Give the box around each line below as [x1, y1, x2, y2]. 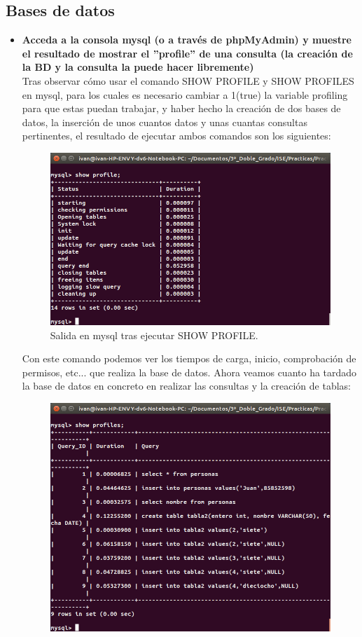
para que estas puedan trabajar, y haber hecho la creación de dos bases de [22, 101, 341, 116]
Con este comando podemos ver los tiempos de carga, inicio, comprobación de [22, 351, 356, 366]
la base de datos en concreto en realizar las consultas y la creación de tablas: [22, 378, 351, 393]
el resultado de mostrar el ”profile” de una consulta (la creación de [22, 46, 353, 60]
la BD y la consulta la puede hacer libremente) [22, 60, 254, 74]
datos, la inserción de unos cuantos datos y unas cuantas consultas [22, 114, 307, 129]
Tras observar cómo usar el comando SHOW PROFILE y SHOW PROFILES [22, 73, 354, 88]
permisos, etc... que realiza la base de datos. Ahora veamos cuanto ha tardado [22, 364, 357, 379]
